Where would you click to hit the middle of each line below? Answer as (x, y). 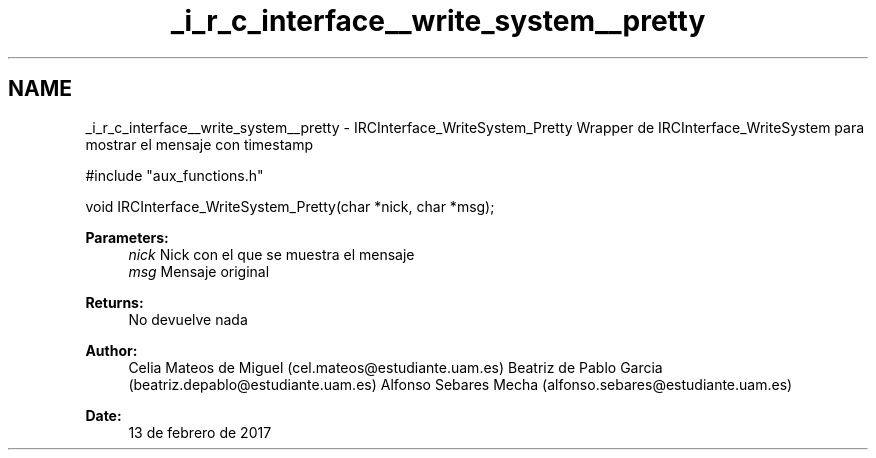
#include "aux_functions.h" (174, 175)
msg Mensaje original (199, 271)
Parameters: (127, 237)
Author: (111, 350)
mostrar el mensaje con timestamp (199, 144)
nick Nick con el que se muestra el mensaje (271, 254)
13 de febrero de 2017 (200, 432)
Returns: (114, 302)
